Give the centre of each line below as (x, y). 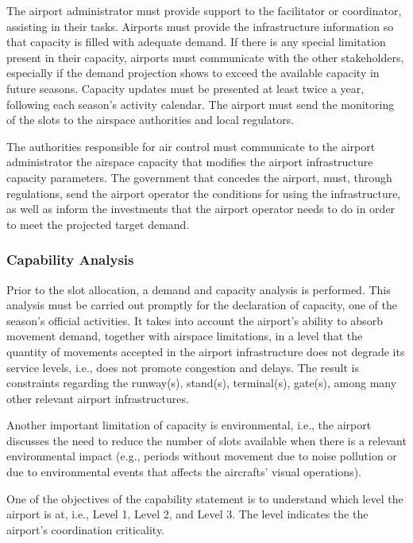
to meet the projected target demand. (98, 224)
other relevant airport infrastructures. (98, 398)
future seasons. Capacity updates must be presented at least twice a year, (185, 88)
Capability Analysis (70, 260)
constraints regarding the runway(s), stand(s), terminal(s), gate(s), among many (202, 383)
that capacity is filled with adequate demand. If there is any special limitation (196, 42)
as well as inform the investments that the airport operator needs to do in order (201, 209)
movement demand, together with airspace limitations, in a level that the (185, 336)
